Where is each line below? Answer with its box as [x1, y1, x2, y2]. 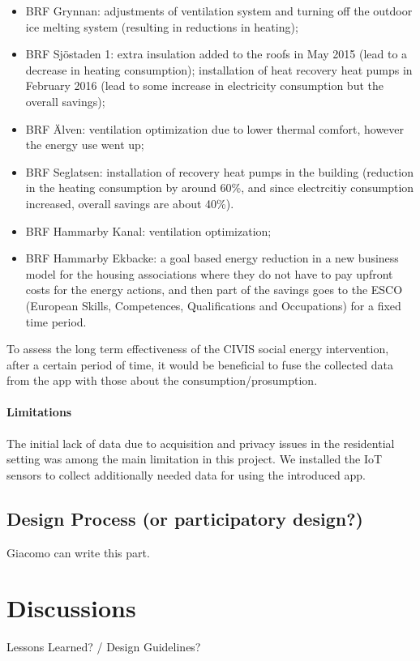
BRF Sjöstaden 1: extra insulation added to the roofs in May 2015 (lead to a [25, 45, 408, 62]
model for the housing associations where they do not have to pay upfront [25, 265, 393, 282]
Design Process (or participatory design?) [6, 505, 363, 531]
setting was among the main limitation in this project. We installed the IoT [6, 450, 383, 467]
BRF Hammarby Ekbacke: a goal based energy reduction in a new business [25, 249, 399, 267]
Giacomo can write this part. [6, 544, 150, 561]
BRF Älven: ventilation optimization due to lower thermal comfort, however [25, 120, 405, 137]
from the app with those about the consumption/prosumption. [6, 372, 318, 389]
